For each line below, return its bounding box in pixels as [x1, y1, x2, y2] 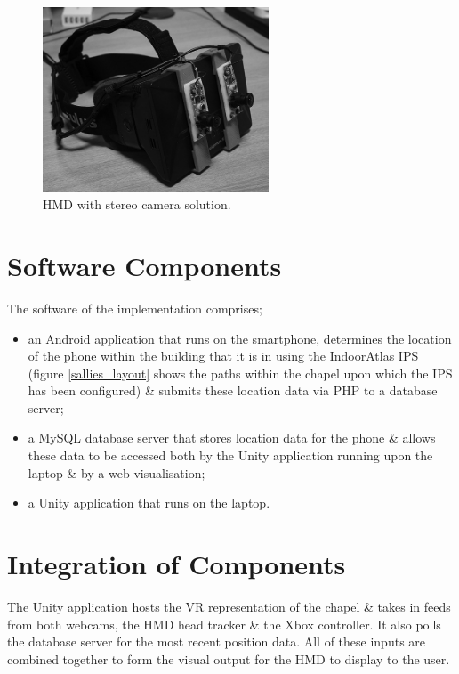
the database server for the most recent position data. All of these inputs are [7, 632, 426, 651]
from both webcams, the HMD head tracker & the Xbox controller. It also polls [7, 614, 441, 633]
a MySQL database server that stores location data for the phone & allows [28, 428, 436, 447]
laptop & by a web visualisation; [28, 463, 205, 482]
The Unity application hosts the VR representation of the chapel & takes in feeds [7, 597, 451, 615]
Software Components [7, 247, 282, 283]
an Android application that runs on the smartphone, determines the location [28, 329, 452, 347]
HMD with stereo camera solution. [43, 195, 231, 214]
